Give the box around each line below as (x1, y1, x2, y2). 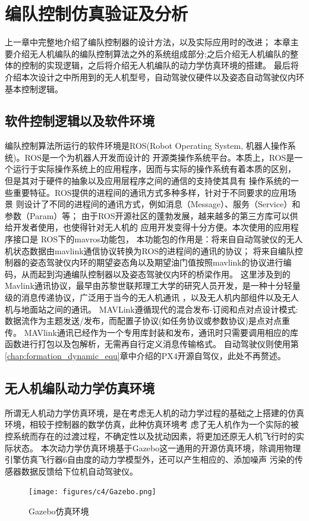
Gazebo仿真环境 (29, 505, 89, 517)
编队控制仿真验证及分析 (5, 1, 188, 26)
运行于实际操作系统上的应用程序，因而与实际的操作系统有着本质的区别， (12, 163, 296, 175)
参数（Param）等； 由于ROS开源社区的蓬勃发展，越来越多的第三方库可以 (5, 209, 290, 221)
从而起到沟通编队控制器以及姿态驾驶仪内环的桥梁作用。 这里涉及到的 (21, 267, 291, 280)
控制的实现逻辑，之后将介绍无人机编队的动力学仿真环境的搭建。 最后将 (21, 59, 299, 71)
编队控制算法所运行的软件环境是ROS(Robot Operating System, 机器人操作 (5, 139, 288, 152)
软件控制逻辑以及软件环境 (5, 111, 154, 130)
